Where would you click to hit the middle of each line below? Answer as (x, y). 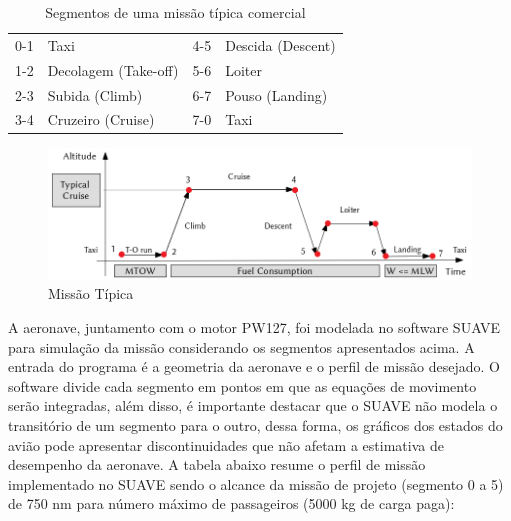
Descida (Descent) (280, 44)
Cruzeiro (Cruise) (101, 119)
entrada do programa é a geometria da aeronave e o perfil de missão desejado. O (254, 366)
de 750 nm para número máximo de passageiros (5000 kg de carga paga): (231, 503)
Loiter (243, 69)
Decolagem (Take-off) (113, 69)
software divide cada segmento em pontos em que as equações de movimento (242, 385)
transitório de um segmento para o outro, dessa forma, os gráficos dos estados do (255, 424)
